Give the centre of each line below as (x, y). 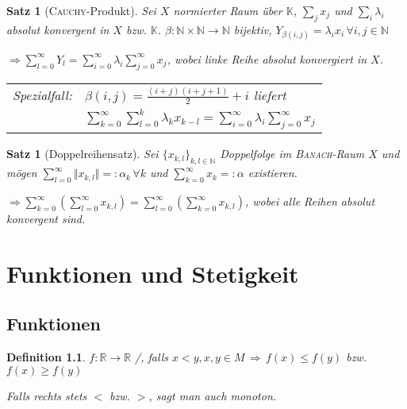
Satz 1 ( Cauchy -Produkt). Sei (81, 10)
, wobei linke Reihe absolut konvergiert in (267, 58)
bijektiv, (253, 29)
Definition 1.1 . (46, 357)
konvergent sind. (46, 219)
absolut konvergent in (58, 29)
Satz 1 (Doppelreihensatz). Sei (83, 154)
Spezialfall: (42, 95)
